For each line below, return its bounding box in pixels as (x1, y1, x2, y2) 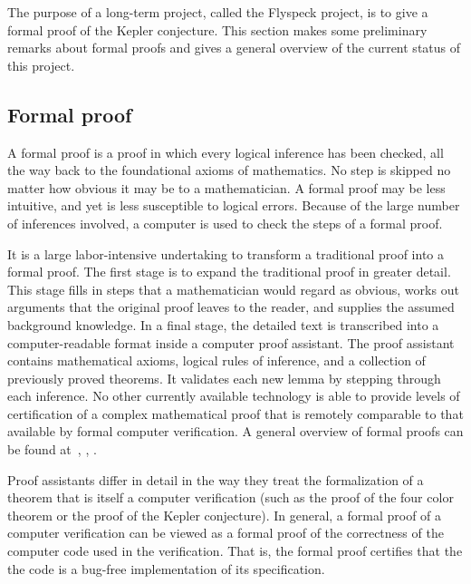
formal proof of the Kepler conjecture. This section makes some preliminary (7, 20, 428, 39)
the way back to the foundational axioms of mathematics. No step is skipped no (7, 161, 451, 180)
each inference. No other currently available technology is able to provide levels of (7, 386, 460, 405)
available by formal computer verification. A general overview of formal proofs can (7, 422, 464, 441)
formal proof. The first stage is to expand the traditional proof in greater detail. (7, 262, 451, 281)
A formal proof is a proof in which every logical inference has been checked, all (7, 142, 444, 161)
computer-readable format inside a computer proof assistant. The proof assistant (7, 333, 455, 352)
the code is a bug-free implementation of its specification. (7, 559, 325, 578)
